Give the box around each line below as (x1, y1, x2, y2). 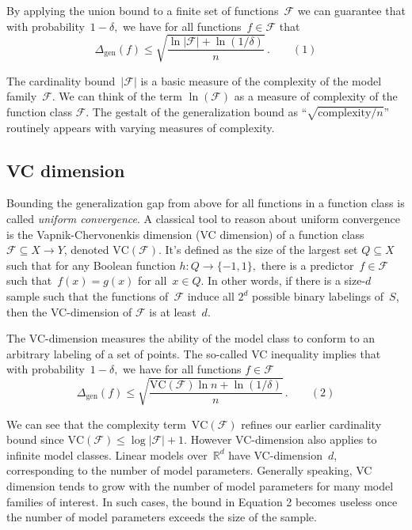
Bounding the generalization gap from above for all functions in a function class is (6, 195, 405, 211)
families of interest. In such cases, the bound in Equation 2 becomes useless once (6, 493, 398, 509)
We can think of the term (59, 88, 182, 104)
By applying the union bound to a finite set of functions (6, 2, 279, 18)
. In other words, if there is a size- (200, 272, 366, 289)
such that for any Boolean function (6, 256, 176, 273)
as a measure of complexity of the (234, 88, 398, 104)
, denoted (63, 241, 109, 258)
